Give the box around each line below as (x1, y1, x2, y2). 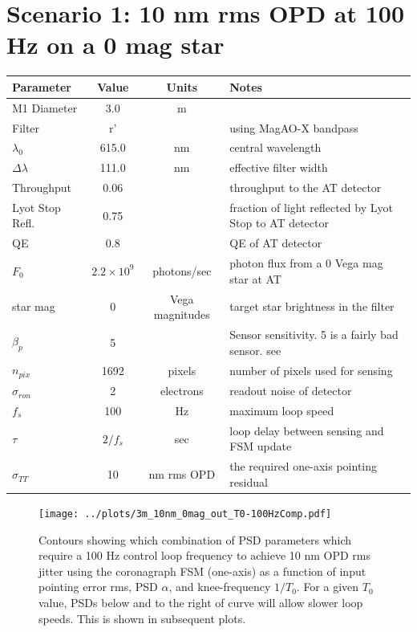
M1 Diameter (12, 99, 78, 116)
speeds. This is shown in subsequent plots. (38, 610, 246, 626)
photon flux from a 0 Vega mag (229, 255, 383, 271)
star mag (12, 298, 55, 315)
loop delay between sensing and (229, 422, 384, 438)
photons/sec (152, 262, 212, 279)
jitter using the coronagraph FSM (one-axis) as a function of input (38, 562, 366, 579)
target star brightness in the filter (229, 298, 395, 315)
